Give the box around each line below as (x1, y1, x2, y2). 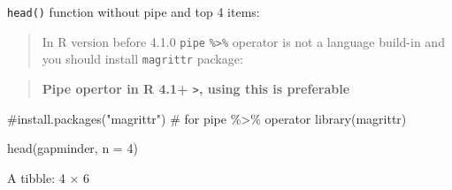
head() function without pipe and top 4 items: (7, 3, 260, 20)
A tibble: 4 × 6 (7, 168, 89, 186)
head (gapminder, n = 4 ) (7, 139, 138, 157)
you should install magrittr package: (42, 49, 243, 68)
